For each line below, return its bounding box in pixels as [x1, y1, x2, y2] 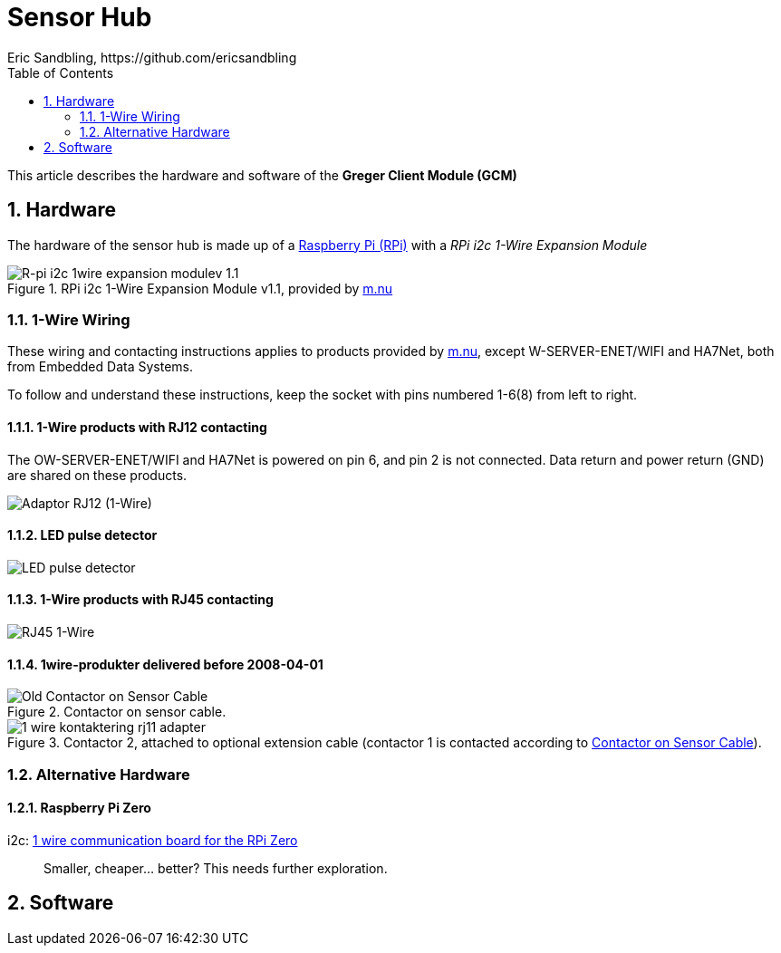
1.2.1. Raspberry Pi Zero [7, 800, 151, 816]
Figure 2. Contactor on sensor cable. [7, 704, 227, 720]
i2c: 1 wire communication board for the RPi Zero [7, 832, 298, 848]
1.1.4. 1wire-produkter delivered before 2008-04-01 [7, 656, 323, 672]
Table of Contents [7, 64, 114, 81]
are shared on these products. [7, 467, 188, 483]
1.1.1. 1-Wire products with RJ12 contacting [7, 419, 267, 435]
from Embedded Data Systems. [7, 359, 193, 375]
